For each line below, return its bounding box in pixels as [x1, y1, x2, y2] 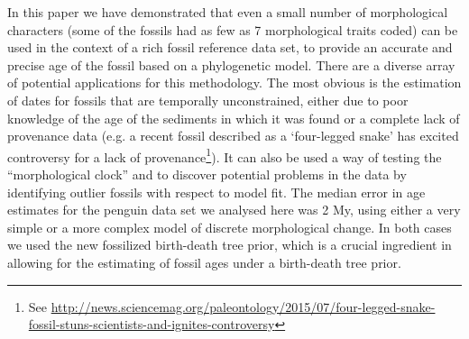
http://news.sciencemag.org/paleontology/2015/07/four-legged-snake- [51, 297, 436, 316]
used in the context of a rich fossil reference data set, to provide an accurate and [7, 38, 453, 57]
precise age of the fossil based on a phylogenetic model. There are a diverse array [7, 55, 455, 74]
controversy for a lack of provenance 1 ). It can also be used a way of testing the [7, 144, 442, 166]
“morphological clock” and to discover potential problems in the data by [7, 165, 407, 183]
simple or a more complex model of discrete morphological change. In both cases [7, 217, 452, 236]
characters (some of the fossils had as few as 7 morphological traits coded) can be [7, 20, 458, 39]
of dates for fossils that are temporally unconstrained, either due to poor [7, 90, 409, 109]
